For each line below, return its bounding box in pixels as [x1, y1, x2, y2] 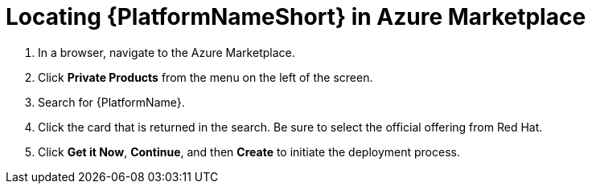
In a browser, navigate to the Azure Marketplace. [38, 45, 295, 59]
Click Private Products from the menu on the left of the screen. [38, 70, 373, 84]
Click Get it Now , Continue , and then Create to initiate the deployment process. [38, 144, 460, 159]
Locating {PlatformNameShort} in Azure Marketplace [6, 3, 586, 30]
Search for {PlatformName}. [38, 95, 185, 109]
